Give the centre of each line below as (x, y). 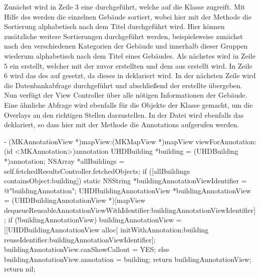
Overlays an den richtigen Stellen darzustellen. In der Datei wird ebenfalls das (124, 114)
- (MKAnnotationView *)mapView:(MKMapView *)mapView (99, 141)
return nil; (20, 269)
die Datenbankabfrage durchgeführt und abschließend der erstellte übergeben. (123, 85)
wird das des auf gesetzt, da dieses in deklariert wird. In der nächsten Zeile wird (133, 75)
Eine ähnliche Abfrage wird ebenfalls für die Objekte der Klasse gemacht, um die (128, 104)
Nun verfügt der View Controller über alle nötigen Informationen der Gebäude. (126, 95)
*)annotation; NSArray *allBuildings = (64, 161)
